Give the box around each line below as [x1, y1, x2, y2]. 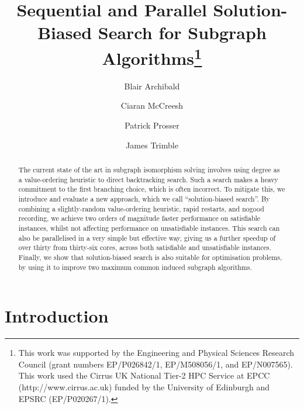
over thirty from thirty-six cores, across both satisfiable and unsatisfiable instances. [18, 242, 272, 252]
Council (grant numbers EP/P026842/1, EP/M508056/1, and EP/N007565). [18, 358, 293, 370]
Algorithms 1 [102, 43, 202, 70]
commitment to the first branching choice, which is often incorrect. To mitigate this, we [18, 184, 285, 194]
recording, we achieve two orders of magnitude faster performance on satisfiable [18, 213, 261, 223]
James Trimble [126, 138, 178, 151]
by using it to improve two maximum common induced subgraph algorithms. [18, 262, 252, 272]
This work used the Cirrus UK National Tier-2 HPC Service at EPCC [18, 369, 270, 382]
